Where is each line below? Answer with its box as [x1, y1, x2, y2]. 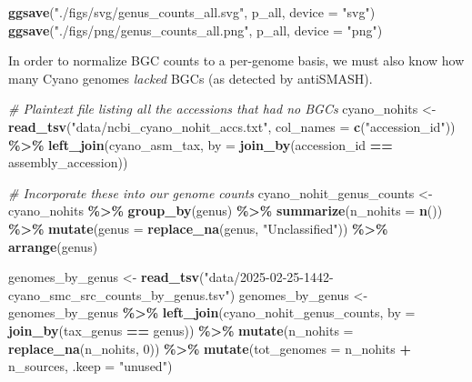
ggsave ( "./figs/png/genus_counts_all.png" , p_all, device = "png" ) [8, 20, 383, 39]
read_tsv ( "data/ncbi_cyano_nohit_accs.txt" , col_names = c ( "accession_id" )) [8, 116, 456, 136]
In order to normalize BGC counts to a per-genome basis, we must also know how [8, 51, 465, 70]
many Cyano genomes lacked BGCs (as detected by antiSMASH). [8, 68, 373, 87]
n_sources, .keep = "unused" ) [8, 357, 173, 376]
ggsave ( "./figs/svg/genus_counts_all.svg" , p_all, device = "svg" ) [8, 3, 376, 21]
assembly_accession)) [8, 153, 128, 172]
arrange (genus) [8, 236, 98, 256]
